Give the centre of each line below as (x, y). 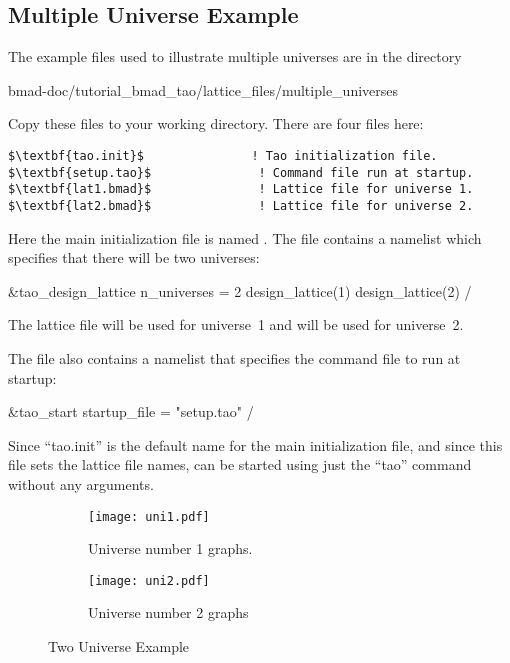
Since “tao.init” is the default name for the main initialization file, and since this (255, 444)
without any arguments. (81, 483)
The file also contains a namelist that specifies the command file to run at (234, 357)
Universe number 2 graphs (168, 612)
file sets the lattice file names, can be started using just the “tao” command (240, 464)
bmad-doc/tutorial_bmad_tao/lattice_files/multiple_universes (203, 89)
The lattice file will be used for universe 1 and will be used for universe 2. (236, 324)
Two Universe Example (119, 646)
